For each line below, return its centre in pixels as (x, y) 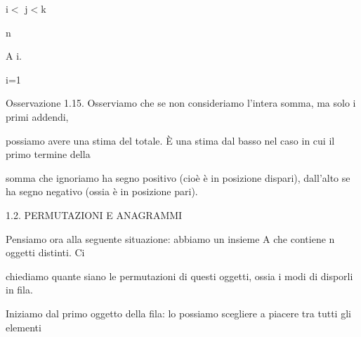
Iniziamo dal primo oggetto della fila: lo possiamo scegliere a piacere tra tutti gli (178, 313)
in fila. (19, 290)
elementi (24, 327)
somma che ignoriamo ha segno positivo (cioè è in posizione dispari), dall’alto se (178, 177)
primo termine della (48, 154)
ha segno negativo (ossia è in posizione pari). (102, 191)
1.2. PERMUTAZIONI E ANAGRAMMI (94, 214)
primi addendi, (37, 116)
